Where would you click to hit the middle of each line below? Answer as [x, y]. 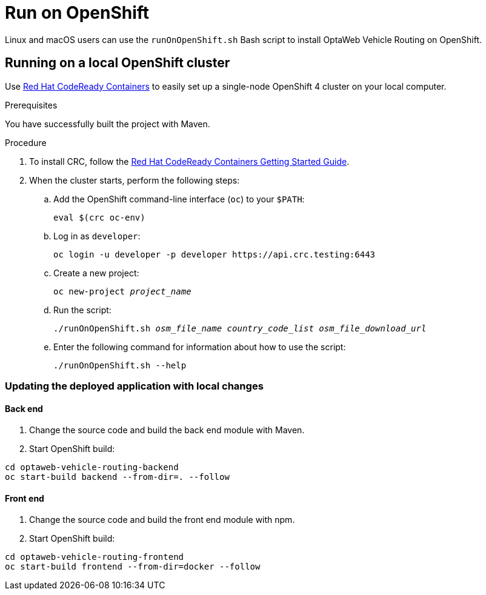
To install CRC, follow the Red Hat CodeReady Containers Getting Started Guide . [189, 161]
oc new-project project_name [122, 291]
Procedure [26, 142]
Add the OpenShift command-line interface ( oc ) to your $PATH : [179, 199]
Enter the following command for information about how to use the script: [200, 347]
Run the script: [82, 310]
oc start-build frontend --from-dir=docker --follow [133, 567]
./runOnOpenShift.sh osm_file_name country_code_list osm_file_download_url [240, 328]
